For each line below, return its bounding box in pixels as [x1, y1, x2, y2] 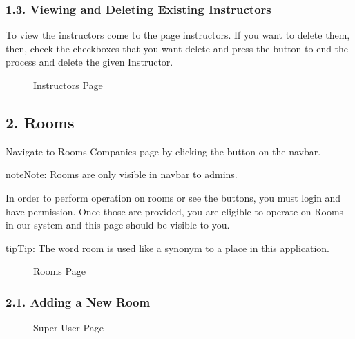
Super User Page [33, 320, 104, 335]
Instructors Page [33, 78, 103, 92]
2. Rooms [6, 111, 75, 133]
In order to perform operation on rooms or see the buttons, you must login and [6, 190, 341, 204]
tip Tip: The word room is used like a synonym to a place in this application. [6, 240, 330, 255]
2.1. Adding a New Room [6, 293, 151, 310]
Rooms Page [33, 264, 86, 278]
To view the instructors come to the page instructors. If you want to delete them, [6, 28, 350, 42]
